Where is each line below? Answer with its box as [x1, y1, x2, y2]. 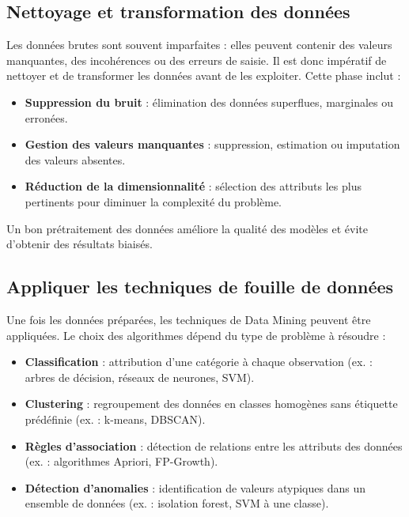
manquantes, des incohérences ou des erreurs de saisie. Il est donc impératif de [6, 51, 387, 68]
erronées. [25, 109, 68, 126]
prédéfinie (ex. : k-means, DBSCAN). [25, 410, 206, 427]
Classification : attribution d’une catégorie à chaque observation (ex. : [25, 353, 373, 370]
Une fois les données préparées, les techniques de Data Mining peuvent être [6, 311, 371, 327]
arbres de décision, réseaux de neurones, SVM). [25, 368, 255, 385]
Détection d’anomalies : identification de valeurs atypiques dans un [25, 479, 366, 496]
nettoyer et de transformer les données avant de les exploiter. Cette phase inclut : [6, 67, 401, 84]
